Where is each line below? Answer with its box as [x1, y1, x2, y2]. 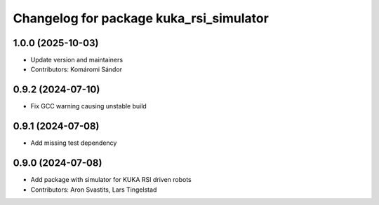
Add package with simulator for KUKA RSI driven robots [30, 176, 192, 184]
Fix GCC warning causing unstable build [30, 102, 147, 111]
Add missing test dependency [30, 139, 117, 147]
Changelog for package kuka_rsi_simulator [13, 10, 270, 26]
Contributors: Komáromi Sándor [30, 65, 123, 73]
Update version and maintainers [30, 56, 123, 64]
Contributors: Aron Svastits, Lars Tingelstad [30, 185, 157, 194]
